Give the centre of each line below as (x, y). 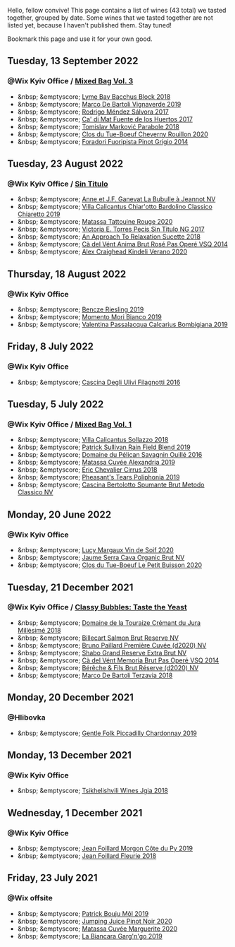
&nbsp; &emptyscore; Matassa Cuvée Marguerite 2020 (97, 929)
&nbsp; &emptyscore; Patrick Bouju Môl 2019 (83, 913)
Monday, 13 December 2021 (69, 755)
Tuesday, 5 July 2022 (56, 404)
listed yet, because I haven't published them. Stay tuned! (90, 25)
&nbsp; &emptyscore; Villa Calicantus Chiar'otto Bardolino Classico (115, 207)
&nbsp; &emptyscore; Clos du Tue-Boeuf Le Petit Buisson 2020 (110, 565)
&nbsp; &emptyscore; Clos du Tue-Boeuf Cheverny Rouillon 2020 (113, 134)
